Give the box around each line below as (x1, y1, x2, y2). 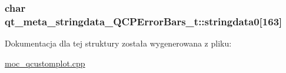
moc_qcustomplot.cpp (5, 57, 85, 69)
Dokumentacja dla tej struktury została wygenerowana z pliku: (5, 37, 232, 49)
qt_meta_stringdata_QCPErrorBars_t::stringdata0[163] (5, 14, 282, 28)
